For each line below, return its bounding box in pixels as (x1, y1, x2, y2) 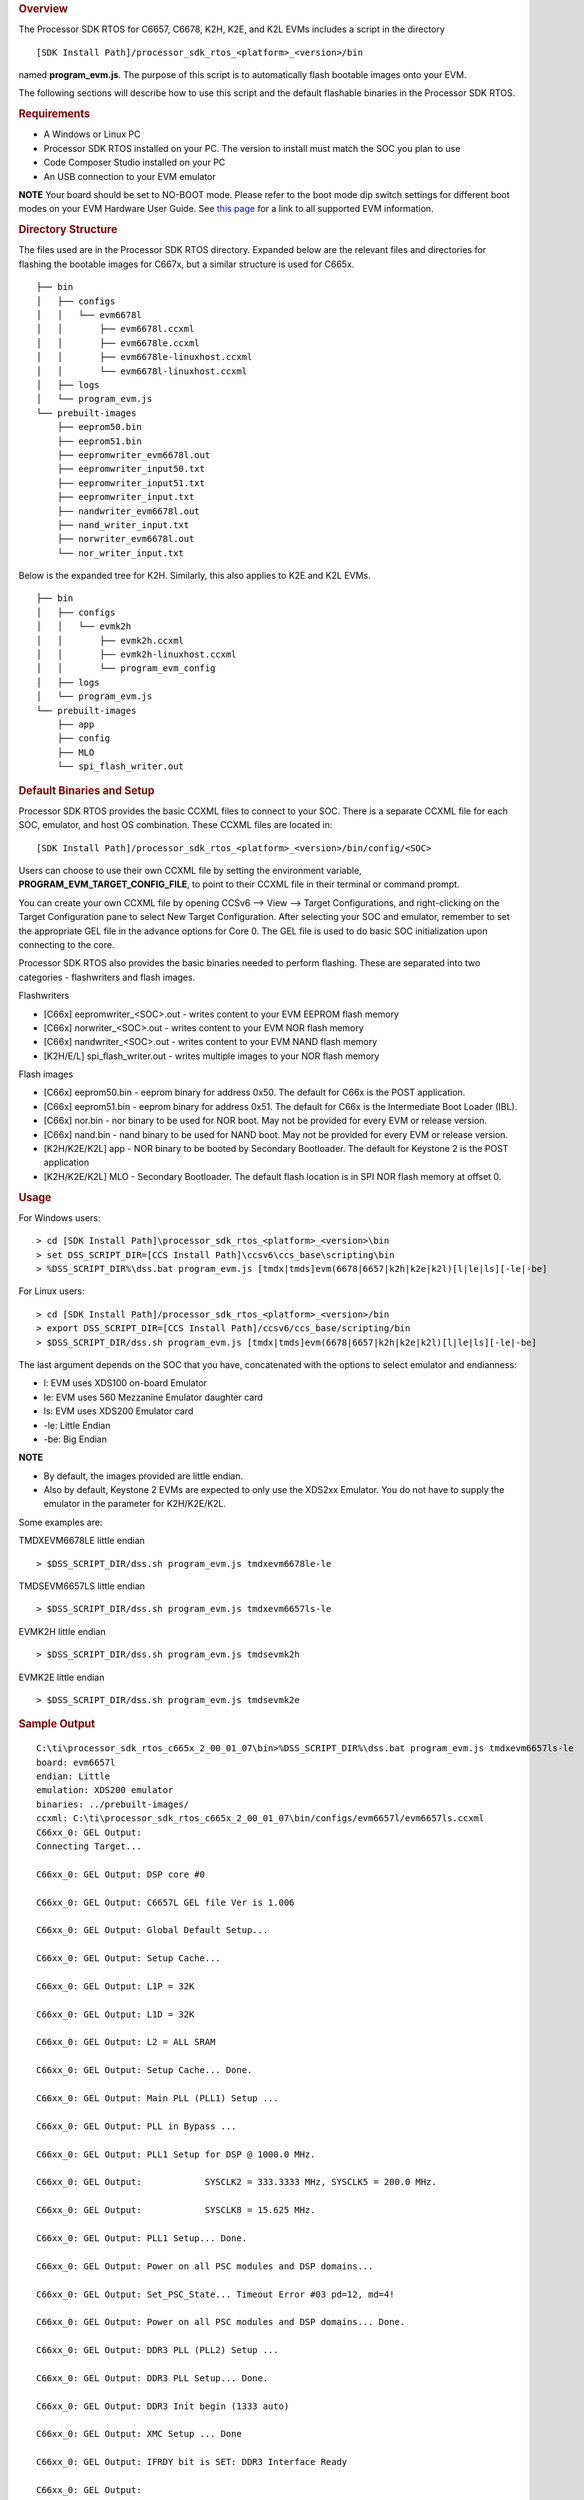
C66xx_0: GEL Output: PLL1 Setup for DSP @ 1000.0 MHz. (36, 2148, 316, 2160)
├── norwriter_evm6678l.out (56, 533, 195, 545)
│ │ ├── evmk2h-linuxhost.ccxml (36, 649, 237, 660)
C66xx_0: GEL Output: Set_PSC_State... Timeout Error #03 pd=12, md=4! (36, 2288, 395, 2300)
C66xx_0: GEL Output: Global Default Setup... (36, 1925, 269, 1936)
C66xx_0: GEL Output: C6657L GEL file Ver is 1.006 (36, 1896, 295, 1908)
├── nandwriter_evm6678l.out (56, 505, 200, 517)
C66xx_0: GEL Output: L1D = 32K (36, 2008, 195, 2020)
